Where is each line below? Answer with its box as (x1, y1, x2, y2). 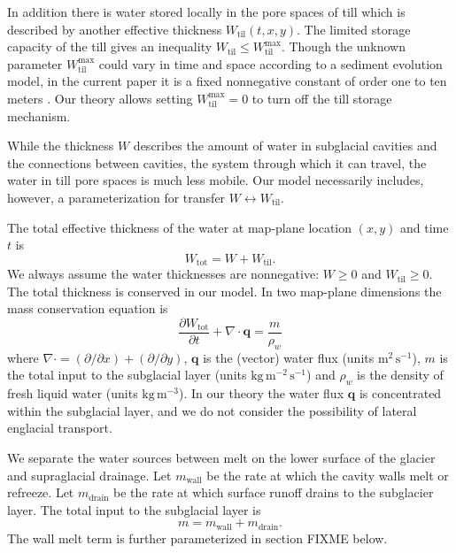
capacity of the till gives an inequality (7, 37, 213, 56)
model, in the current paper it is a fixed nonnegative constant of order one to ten (7, 72, 447, 90)
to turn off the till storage (251, 88, 392, 107)
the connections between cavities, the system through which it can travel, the (7, 153, 427, 172)
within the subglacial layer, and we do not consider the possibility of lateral (7, 401, 417, 419)
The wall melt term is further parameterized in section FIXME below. (7, 528, 388, 547)
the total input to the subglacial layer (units (7, 365, 247, 384)
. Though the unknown (281, 37, 406, 56)
